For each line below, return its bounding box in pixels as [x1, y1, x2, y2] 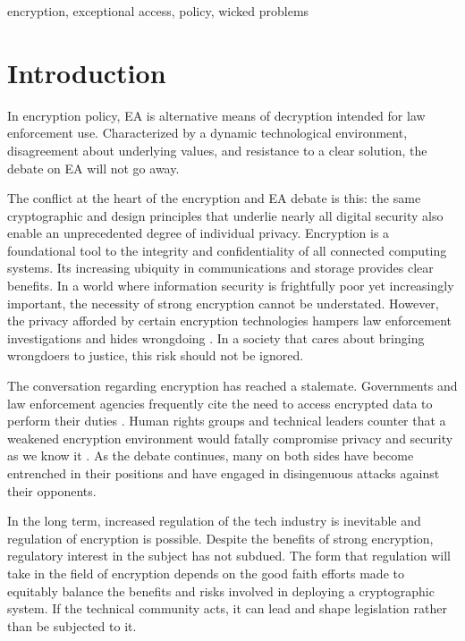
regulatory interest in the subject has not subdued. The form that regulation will [7, 546, 451, 565]
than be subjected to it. [7, 616, 137, 635]
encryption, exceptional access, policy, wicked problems [7, 2, 309, 20]
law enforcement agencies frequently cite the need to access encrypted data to [7, 393, 433, 412]
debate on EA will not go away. [7, 158, 180, 177]
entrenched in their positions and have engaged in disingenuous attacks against [7, 464, 440, 482]
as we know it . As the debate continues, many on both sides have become [7, 446, 414, 465]
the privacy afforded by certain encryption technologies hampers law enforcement [7, 311, 452, 330]
